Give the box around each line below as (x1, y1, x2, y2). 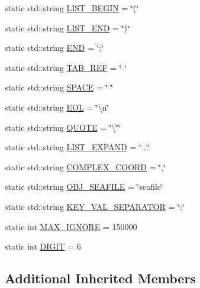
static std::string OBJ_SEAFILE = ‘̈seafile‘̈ (5, 180, 163, 193)
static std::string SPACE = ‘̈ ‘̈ (5, 81, 114, 93)
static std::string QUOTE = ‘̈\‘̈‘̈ (5, 121, 121, 133)
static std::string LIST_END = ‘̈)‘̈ (5, 21, 130, 34)
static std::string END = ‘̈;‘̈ (5, 41, 104, 54)
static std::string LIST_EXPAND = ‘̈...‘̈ (5, 141, 150, 153)
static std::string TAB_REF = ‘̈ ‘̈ (5, 61, 127, 73)
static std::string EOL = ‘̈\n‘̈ (5, 101, 109, 113)
